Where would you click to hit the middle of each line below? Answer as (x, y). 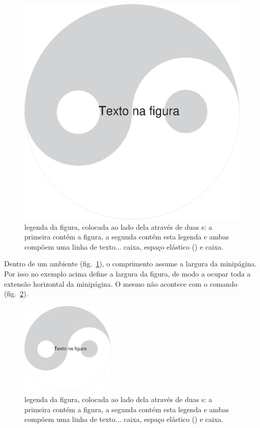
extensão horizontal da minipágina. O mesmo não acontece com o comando (121, 283)
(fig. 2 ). (16, 294)
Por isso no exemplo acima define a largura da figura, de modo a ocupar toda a (127, 273)
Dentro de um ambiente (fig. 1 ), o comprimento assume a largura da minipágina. (131, 264)
